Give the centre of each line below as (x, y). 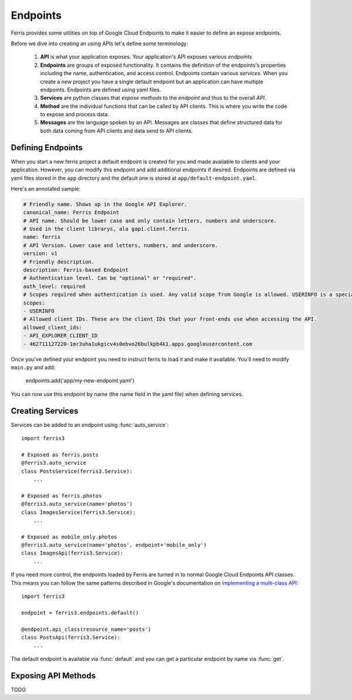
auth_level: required (54, 286)
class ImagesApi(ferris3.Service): (72, 553)
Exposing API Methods (53, 676)
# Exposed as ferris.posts (60, 454)
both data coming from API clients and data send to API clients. (116, 131)
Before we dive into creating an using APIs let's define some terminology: (99, 43)
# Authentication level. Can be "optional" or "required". (110, 278)
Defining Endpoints (47, 148)
